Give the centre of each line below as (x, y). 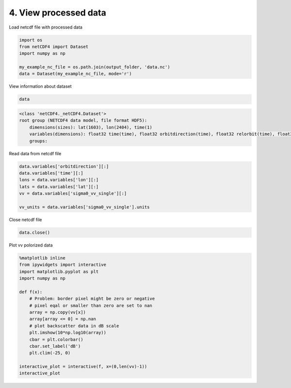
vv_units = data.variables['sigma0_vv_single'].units (84, 207)
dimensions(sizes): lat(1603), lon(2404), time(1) (91, 127)
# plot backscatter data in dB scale (74, 326)
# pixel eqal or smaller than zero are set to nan (91, 305)
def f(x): (31, 292)
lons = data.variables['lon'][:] (59, 180)
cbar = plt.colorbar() (56, 339)
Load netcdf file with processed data (46, 27)
